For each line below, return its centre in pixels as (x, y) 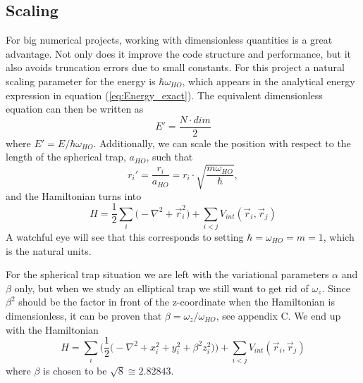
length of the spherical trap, (66, 157)
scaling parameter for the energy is (81, 81)
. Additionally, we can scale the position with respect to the (222, 143)
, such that (170, 157)
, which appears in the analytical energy (269, 81)
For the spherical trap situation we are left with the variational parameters (167, 274)
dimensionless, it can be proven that (84, 315)
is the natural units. (49, 250)
